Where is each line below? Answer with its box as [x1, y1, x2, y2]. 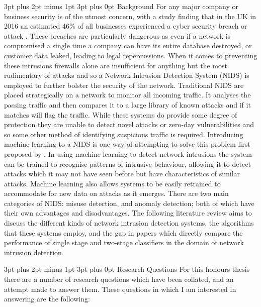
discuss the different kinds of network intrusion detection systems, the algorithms [4, 218, 254, 228]
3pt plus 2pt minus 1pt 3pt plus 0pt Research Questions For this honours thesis [4, 264, 250, 274]
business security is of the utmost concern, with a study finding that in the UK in [4, 11, 256, 21]
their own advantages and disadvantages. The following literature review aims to [4, 208, 252, 218]
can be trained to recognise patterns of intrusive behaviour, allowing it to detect [4, 158, 251, 169]
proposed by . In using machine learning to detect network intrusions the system [4, 148, 252, 159]
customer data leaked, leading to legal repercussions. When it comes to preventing [4, 50, 257, 60]
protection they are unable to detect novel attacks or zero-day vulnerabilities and [4, 119, 254, 130]
